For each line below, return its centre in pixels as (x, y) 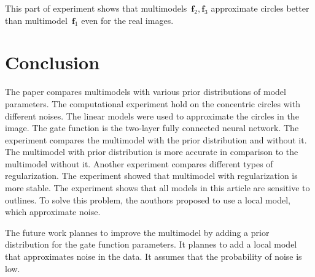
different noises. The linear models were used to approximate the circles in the (152, 116)
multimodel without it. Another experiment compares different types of (139, 163)
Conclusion (52, 62)
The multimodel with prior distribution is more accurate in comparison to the (152, 152)
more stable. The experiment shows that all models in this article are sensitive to (157, 188)
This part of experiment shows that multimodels (96, 8)
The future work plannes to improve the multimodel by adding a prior (137, 232)
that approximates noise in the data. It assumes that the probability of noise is (154, 256)
